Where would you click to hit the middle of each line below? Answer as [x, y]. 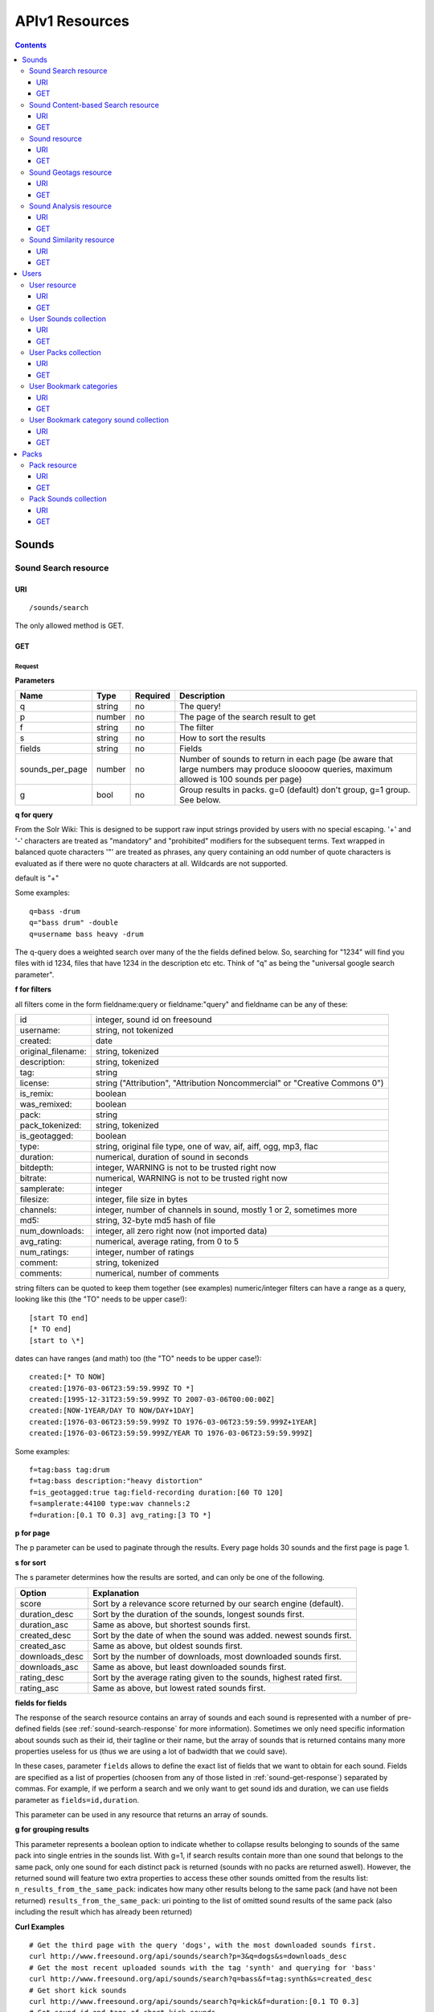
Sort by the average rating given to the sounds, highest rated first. [217, 1677]
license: [35, 1082]
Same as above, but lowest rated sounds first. [179, 1688]
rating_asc [39, 1688]
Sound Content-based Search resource [94, 105]
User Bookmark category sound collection [99, 420]
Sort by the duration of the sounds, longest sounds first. [199, 1614]
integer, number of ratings [145, 1251]
